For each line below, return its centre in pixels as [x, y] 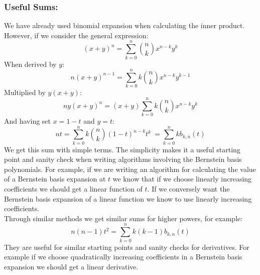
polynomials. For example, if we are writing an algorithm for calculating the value [130, 169]
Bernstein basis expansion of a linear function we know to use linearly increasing [128, 198]
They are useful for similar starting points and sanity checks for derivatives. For [127, 247]
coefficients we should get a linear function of [73, 189]
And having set [28, 120]
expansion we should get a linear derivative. [71, 266]
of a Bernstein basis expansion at [55, 179]
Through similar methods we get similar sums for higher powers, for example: [123, 218]
